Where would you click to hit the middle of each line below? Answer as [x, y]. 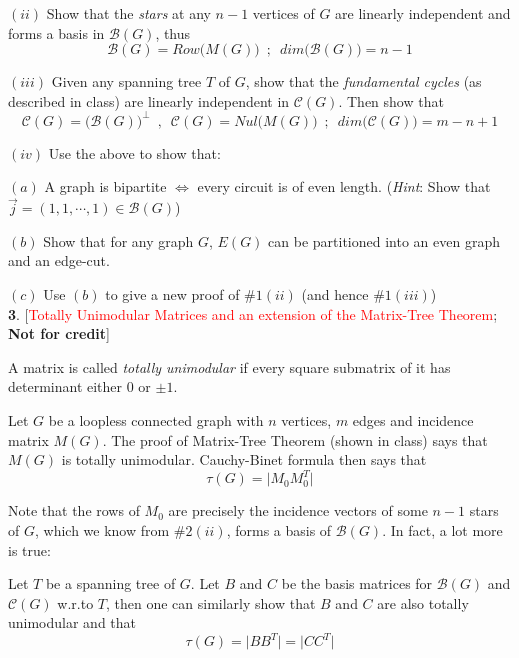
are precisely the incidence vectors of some [298, 510]
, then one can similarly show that [210, 602]
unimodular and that [72, 622]
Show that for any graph [118, 240]
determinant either [65, 386]
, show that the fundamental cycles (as [363, 81]
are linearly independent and [423, 13]
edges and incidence [413, 420]
